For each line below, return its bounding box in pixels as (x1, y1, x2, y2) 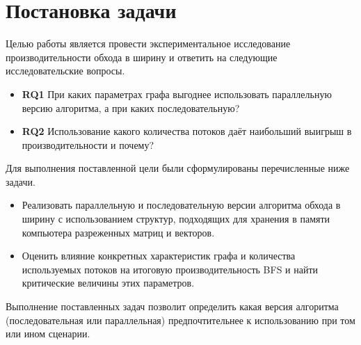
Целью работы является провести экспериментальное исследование (6, 36, 291, 51)
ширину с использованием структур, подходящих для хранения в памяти (22, 211, 330, 226)
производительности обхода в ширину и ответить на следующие (6, 49, 278, 64)
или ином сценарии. (6, 326, 90, 341)
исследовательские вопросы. (6, 63, 125, 78)
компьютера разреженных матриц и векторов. (22, 225, 215, 239)
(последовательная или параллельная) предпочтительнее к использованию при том (6, 312, 355, 327)
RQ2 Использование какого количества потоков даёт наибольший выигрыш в (22, 124, 352, 138)
